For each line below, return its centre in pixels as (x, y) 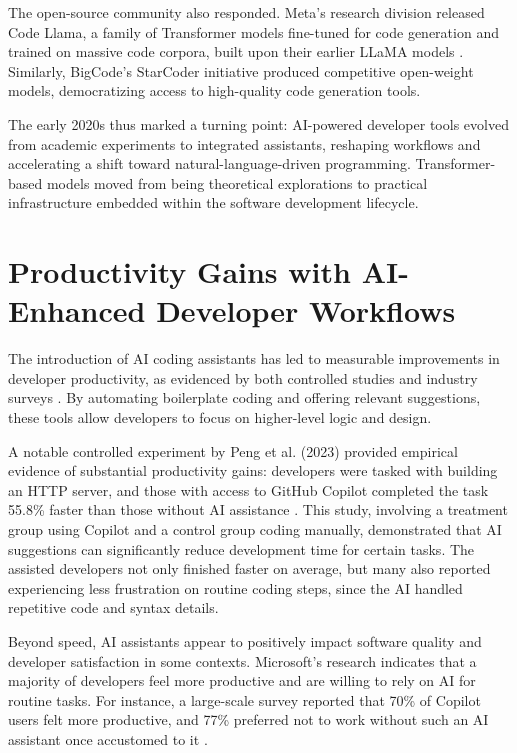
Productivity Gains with (179, 271)
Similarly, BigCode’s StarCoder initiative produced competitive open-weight (241, 70)
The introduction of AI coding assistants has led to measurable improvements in (254, 358)
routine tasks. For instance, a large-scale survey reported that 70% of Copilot (244, 699)
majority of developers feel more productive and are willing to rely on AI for (242, 680)
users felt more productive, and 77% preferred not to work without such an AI (248, 719)
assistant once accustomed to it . (108, 738)
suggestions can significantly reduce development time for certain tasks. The (241, 548)
